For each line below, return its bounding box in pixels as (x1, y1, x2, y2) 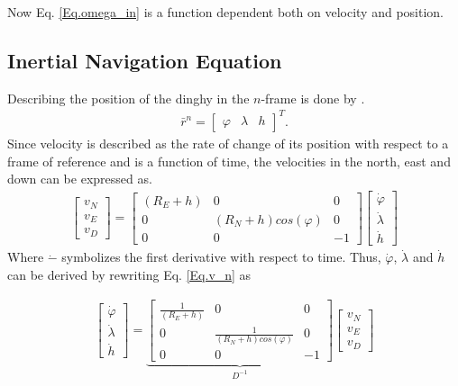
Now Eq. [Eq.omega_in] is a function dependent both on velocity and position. (7, 3, 444, 21)
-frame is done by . (261, 88, 365, 107)
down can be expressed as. (7, 169, 152, 188)
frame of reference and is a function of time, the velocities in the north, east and (7, 151, 451, 170)
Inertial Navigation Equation (7, 46, 282, 74)
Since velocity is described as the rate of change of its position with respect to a (7, 133, 449, 152)
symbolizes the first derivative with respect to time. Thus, (61, 247, 381, 266)
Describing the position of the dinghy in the (7, 88, 250, 107)
